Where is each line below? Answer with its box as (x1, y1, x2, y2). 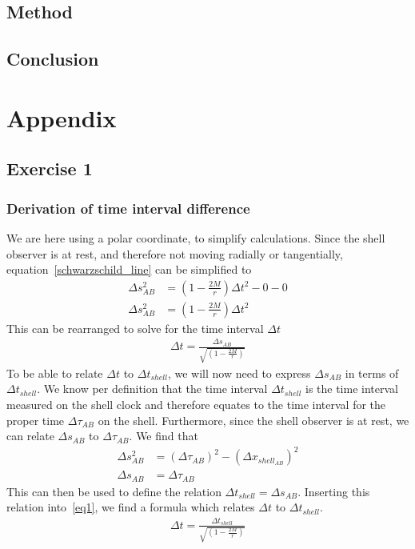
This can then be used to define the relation (6, 483, 221, 499)
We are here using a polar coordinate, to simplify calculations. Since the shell (6, 229, 385, 246)
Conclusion (6, 46, 99, 71)
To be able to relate (6, 364, 103, 381)
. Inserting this (297, 483, 370, 499)
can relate (6, 427, 54, 444)
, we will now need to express (167, 364, 311, 381)
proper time (6, 411, 65, 428)
